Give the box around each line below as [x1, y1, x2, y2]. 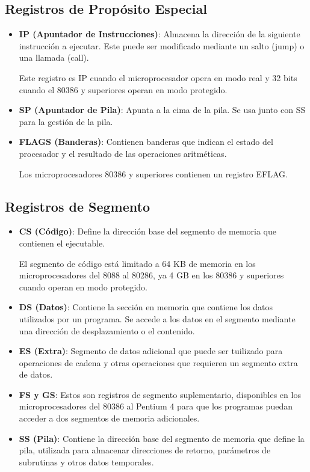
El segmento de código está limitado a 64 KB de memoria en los [19, 257, 256, 269]
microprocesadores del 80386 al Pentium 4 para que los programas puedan [19, 400, 293, 412]
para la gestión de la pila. [19, 115, 113, 127]
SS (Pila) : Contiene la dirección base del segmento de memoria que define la [19, 432, 305, 444]
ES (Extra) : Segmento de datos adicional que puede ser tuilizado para [19, 345, 283, 357]
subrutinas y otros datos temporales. [19, 455, 154, 468]
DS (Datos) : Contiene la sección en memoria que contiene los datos [19, 301, 273, 313]
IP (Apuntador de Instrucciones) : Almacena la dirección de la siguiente [19, 28, 300, 40]
